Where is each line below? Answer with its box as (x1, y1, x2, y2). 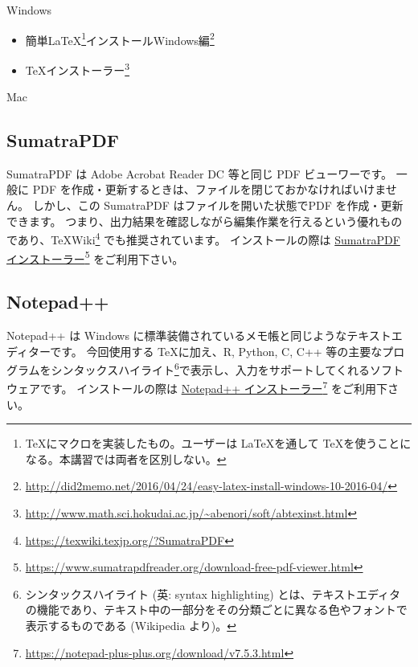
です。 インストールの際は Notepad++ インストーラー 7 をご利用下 (39, 378, 388, 397)
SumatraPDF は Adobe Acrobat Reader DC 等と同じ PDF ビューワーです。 (6, 165, 393, 182)
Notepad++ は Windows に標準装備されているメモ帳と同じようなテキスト (6, 326, 391, 343)
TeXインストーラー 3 (25, 59, 130, 78)
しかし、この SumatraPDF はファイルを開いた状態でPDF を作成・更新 (32, 197, 404, 214)
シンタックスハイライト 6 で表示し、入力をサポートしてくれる (51, 359, 370, 378)
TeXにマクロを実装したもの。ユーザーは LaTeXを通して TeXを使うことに (25, 435, 412, 452)
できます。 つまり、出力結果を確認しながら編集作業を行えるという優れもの (6, 212, 403, 229)
